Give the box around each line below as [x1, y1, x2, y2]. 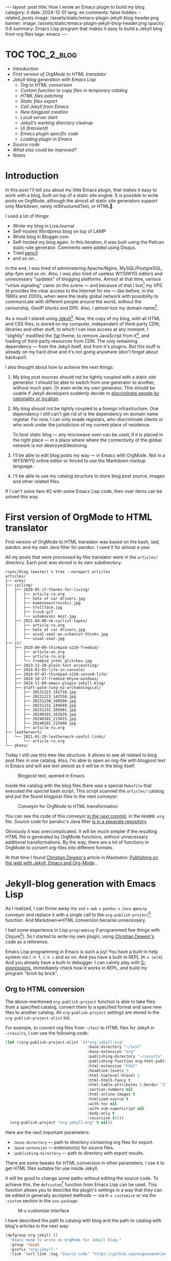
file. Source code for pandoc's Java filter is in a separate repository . [5, 819, 148, 825]
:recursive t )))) [87, 1115, 124, 1120]
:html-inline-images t [87, 1092, 136, 1097]
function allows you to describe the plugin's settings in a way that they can [5, 1187, 162, 1193]
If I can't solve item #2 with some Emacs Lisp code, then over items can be [5, 488, 162, 494]
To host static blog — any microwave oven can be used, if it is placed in [12, 431, 163, 437]
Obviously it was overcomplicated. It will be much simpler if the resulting [5, 828, 157, 834]
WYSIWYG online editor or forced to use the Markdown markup [12, 457, 146, 464]
